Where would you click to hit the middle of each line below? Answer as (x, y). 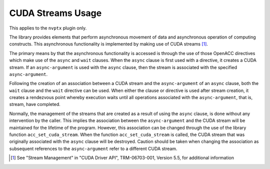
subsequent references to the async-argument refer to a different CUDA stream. (93, 148)
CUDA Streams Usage (55, 13)
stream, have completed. (35, 104)
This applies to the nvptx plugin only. (48, 28)
